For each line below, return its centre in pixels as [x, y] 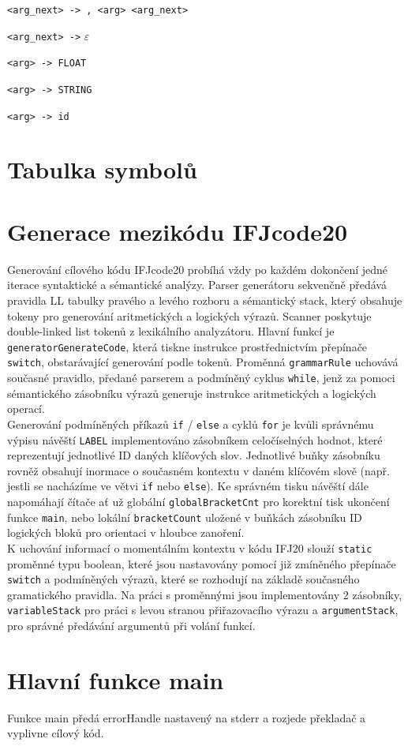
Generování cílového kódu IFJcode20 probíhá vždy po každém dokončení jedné [198, 269]
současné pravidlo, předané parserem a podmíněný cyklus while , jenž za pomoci [201, 378]
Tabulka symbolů [102, 169]
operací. [26, 409]
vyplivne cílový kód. [56, 733]
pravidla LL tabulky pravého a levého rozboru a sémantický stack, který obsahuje [205, 300]
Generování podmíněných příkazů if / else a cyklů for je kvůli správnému [191, 424]
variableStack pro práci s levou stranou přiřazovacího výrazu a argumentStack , [203, 610]
